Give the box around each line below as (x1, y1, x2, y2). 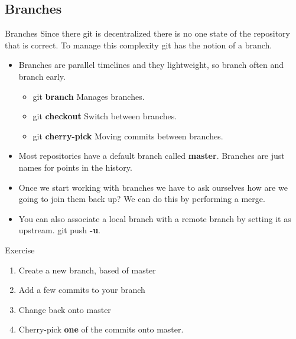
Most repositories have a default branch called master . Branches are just (18, 149, 285, 162)
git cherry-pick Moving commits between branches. (32, 129, 223, 142)
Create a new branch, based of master (18, 263, 156, 276)
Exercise (5, 243, 35, 256)
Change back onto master (18, 303, 111, 315)
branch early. (18, 70, 66, 82)
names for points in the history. (18, 161, 132, 173)
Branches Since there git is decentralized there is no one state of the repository (5, 27, 290, 40)
